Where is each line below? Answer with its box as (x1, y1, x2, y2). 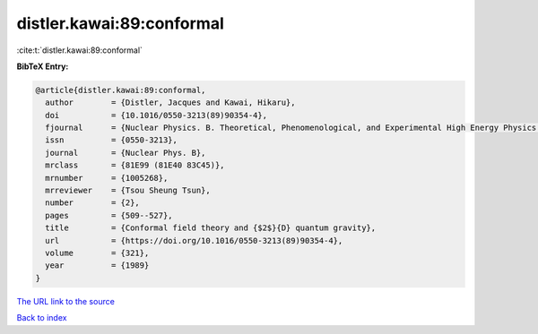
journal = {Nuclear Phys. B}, (45, 148, 206, 158)
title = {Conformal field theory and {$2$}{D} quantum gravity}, (45, 223, 377, 233)
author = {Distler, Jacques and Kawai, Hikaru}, (45, 98, 296, 107)
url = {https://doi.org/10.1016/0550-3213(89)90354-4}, (45, 236, 343, 245)
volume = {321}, (45, 248, 150, 258)
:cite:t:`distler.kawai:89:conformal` (16, 45, 143, 56)
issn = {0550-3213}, (45, 135, 178, 145)
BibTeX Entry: (16, 61, 69, 72)
